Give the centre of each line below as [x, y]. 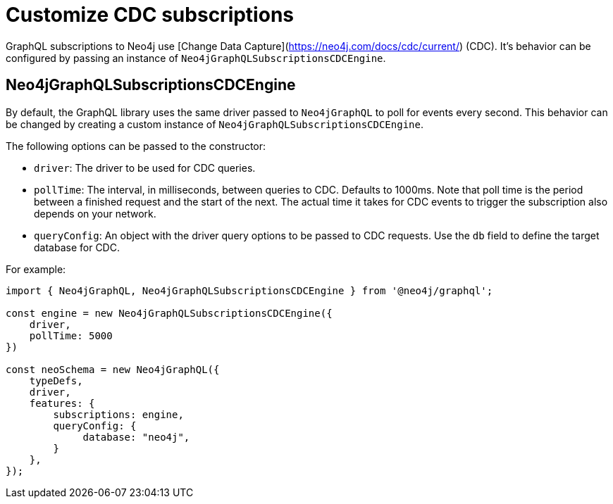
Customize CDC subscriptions [150, 15]
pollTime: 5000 [71, 335]
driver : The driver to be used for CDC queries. [145, 168]
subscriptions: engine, [118, 414]
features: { [62, 403]
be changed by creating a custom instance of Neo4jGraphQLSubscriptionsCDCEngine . [215, 124]
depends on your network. [95, 213]
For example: [36, 269]
